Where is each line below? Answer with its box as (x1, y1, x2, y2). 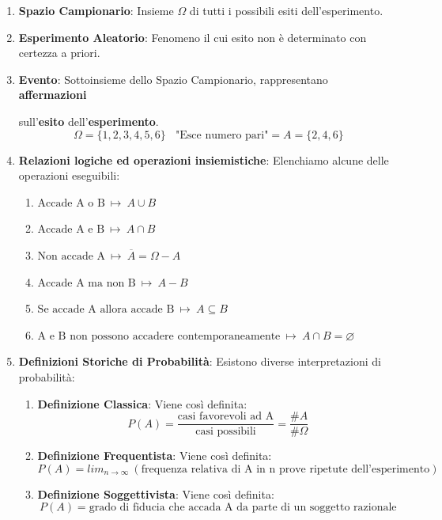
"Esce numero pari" (176, 129, 269, 141)
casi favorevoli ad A (177, 411, 274, 423)
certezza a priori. (18, 44, 100, 61)
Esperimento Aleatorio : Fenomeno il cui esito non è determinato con (18, 28, 367, 45)
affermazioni (18, 86, 87, 103)
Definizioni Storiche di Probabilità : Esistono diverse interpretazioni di (18, 353, 381, 370)
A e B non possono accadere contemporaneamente (37, 330, 281, 342)
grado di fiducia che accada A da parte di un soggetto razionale (89, 502, 397, 514)
